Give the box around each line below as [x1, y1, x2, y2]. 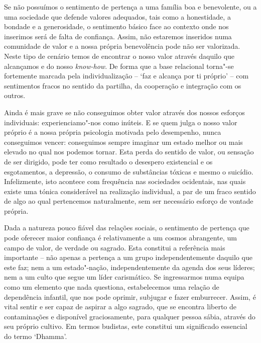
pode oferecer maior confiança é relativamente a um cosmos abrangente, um [4, 232, 237, 243]
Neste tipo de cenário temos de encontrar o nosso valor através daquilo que [4, 50, 235, 61]
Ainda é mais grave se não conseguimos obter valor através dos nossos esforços [4, 107, 245, 117]
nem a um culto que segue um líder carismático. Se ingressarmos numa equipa [4, 272, 244, 282]
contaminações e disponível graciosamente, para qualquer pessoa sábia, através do [4, 311, 255, 321]
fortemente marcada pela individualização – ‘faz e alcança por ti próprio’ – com [4, 70, 249, 81]
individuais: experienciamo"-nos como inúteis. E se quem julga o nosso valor [4, 117, 237, 127]
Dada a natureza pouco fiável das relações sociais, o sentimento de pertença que [4, 222, 249, 233]
